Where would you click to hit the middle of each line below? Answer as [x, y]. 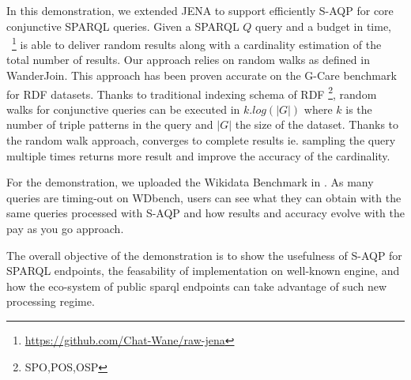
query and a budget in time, [323, 26]
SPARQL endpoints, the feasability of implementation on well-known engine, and [203, 271]
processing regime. [51, 301]
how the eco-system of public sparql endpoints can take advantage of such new [197, 286]
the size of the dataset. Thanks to [317, 124]
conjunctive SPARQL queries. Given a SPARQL [123, 26]
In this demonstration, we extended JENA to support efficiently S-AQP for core [200, 10]
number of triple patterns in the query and [110, 124]
